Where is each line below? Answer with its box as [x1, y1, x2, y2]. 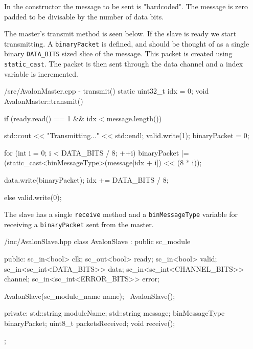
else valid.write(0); [4, 191, 62, 202]
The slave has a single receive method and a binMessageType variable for [4, 209, 238, 220]
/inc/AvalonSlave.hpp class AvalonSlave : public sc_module [4, 236, 191, 247]
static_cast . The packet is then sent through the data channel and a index [4, 58, 243, 69]
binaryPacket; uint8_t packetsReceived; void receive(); [4, 317, 175, 328]
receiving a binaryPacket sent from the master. [4, 219, 154, 229]
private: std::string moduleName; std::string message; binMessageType [4, 308, 225, 318]
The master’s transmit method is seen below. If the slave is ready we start [4, 28, 237, 39]
